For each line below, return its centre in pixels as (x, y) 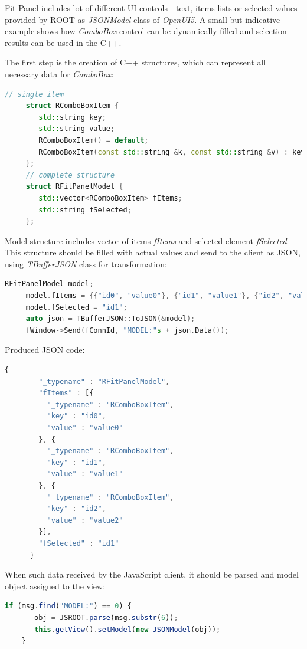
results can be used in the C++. (63, 42)
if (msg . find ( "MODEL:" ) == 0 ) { (68, 606)
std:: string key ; (72, 117)
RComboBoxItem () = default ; (94, 140)
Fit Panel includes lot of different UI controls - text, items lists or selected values (151, 8)
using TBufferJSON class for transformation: (86, 263)
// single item (35, 94)
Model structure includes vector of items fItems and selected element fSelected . (147, 240)
